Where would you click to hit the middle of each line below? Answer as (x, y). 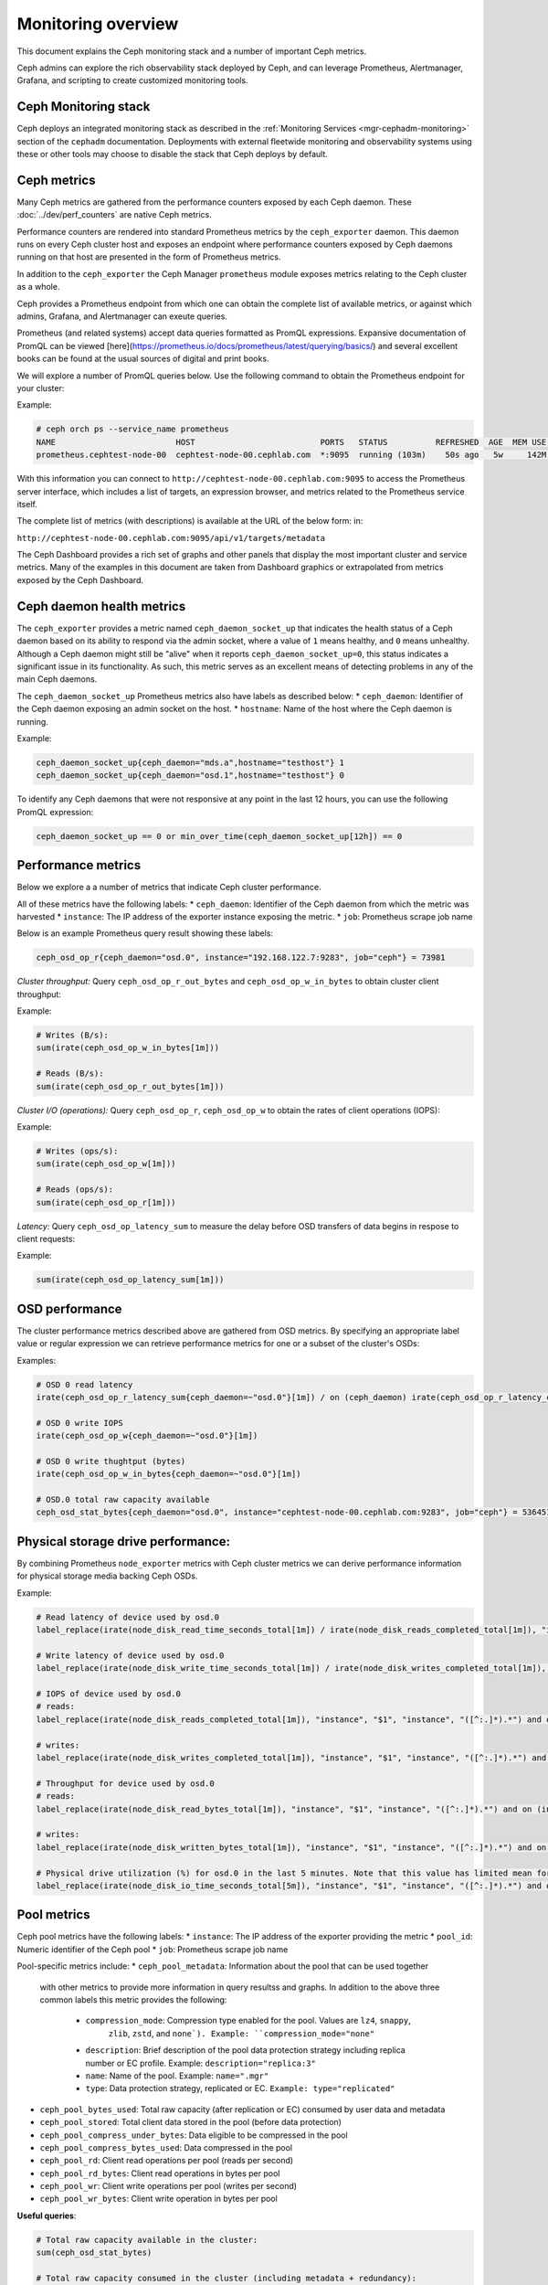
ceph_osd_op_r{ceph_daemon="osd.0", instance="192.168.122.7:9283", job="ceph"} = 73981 (241, 958)
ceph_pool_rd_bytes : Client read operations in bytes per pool (160, 2173)
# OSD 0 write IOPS (79, 1423)
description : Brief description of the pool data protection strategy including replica (245, 2050)
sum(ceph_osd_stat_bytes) (94, 2253)
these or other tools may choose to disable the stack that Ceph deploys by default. (173, 154)
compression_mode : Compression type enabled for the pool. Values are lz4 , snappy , (248, 2021)
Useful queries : (47, 2216)
